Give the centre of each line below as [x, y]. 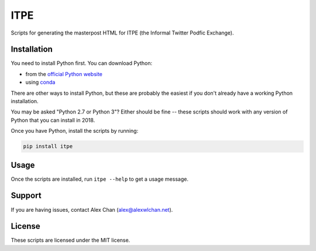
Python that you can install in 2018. [53, 120]
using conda [40, 82]
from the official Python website [64, 74]
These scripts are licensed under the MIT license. [71, 240]
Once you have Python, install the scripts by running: [75, 131]
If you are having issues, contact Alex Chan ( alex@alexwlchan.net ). [92, 209]
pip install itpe [48, 147]
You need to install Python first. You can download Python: [82, 63]
